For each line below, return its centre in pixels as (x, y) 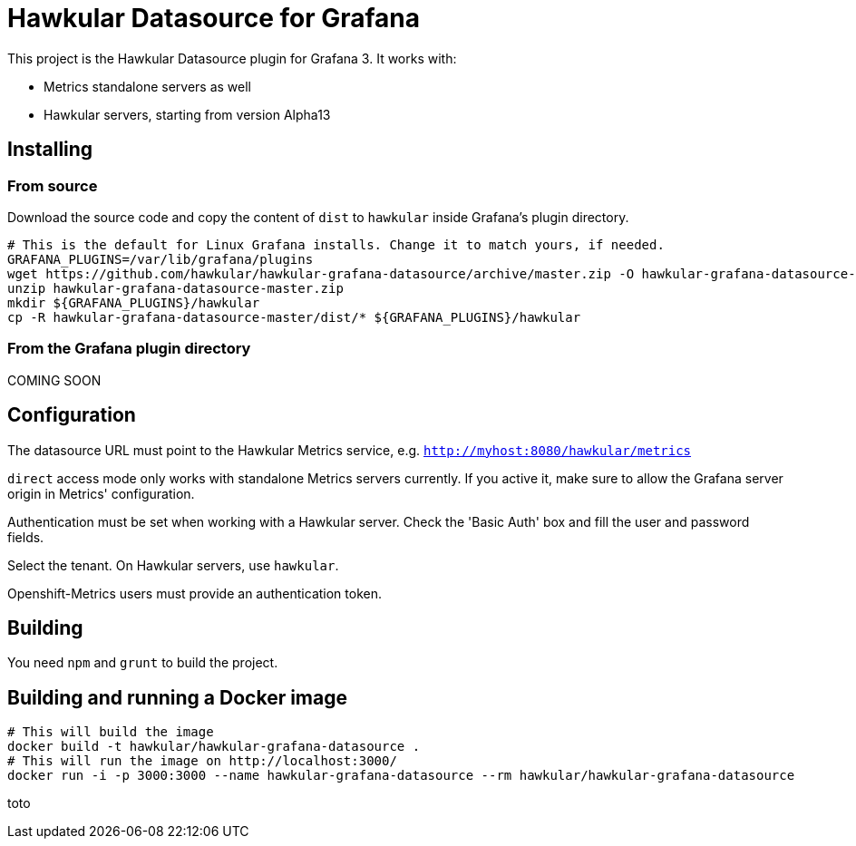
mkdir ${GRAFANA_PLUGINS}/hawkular (134, 302)
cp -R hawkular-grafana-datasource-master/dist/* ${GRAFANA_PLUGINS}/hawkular (294, 317)
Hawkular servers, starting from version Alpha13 (187, 114)
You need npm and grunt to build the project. (143, 663)
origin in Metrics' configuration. (101, 493)
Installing (50, 150)
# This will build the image (111, 732)
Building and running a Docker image (177, 697)
